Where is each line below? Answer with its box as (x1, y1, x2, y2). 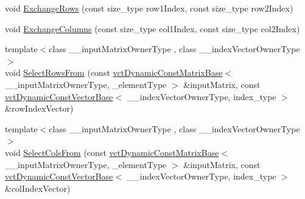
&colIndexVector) (5, 181, 71, 194)
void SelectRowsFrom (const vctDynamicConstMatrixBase (5, 66, 223, 79)
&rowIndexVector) (5, 102, 74, 115)
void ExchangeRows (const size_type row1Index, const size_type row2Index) (5, 2, 293, 14)
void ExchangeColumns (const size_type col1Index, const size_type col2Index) (5, 22, 300, 35)
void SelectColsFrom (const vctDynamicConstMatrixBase (5, 146, 219, 158)
